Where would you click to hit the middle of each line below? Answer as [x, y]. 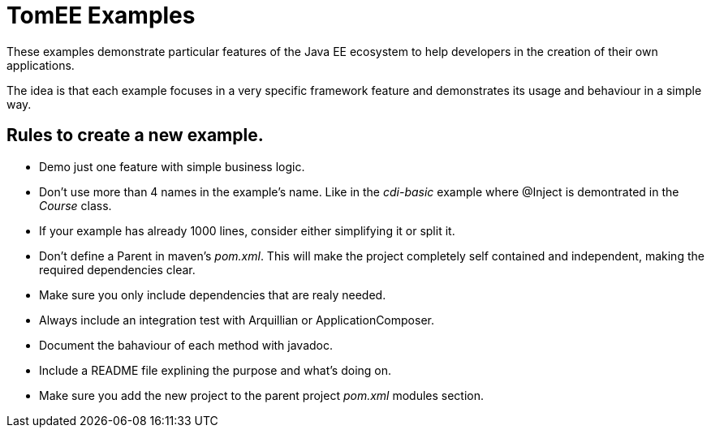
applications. [41, 65]
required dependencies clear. [117, 269]
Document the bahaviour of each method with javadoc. [186, 345]
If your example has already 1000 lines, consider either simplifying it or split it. [247, 230]
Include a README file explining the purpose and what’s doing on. [215, 370]
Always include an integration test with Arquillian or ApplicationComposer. [237, 320]
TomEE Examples [101, 15]
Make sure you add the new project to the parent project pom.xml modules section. [262, 395]
